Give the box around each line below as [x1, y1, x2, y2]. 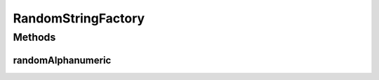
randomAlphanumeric [13, 54, 112, 66]
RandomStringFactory [13, 11, 145, 26]
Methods [13, 31, 56, 44]
